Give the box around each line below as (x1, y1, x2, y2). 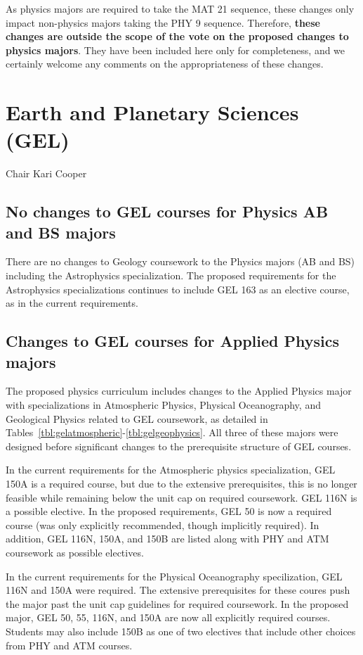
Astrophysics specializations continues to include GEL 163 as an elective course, (6, 281, 350, 296)
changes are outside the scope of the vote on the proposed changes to (6, 29, 349, 44)
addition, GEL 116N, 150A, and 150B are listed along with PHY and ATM (6, 531, 329, 546)
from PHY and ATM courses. (6, 637, 133, 652)
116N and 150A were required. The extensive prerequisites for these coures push (6, 583, 350, 597)
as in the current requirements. (6, 295, 138, 310)
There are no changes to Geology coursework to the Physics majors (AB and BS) (6, 254, 355, 269)
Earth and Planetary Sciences (6, 98, 299, 127)
